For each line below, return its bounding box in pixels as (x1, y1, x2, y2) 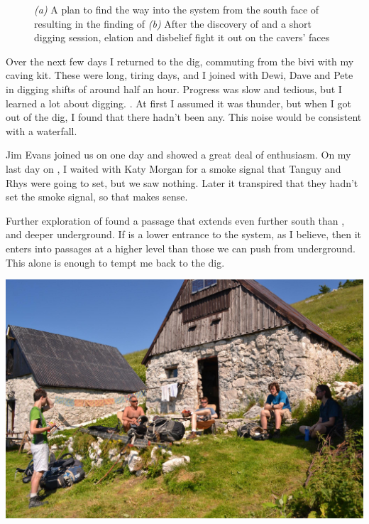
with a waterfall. (6, 123, 77, 138)
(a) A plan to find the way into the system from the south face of (34, 2, 319, 16)
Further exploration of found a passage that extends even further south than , (6, 213, 345, 228)
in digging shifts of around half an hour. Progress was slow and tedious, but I (6, 81, 342, 96)
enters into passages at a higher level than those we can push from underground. (6, 240, 356, 255)
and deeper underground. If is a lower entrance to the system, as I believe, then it (6, 227, 361, 242)
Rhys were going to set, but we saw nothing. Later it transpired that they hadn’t (6, 175, 358, 190)
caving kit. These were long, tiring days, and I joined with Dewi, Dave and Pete (6, 68, 353, 82)
